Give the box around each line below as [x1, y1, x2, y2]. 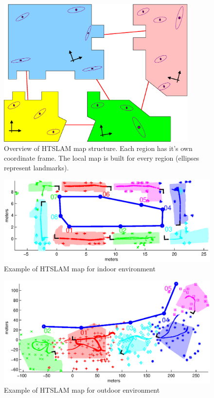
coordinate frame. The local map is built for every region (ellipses [4, 153, 199, 163]
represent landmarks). [4, 162, 69, 172]
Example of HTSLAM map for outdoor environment [4, 385, 160, 395]
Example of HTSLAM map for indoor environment [4, 264, 156, 274]
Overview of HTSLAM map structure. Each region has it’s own [4, 143, 193, 153]
